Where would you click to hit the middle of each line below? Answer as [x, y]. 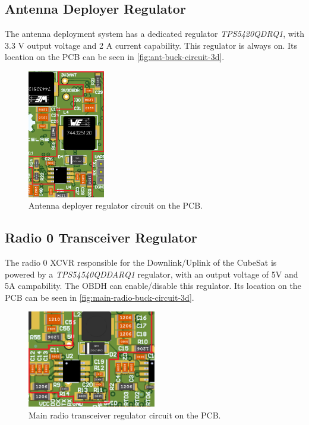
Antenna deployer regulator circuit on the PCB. [116, 205]
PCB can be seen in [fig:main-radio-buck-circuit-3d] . [100, 297]
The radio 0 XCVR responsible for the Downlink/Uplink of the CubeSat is [141, 262]
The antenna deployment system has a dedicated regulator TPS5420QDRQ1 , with [154, 34]
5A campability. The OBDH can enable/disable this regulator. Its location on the [153, 286]
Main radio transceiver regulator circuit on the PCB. [125, 415]
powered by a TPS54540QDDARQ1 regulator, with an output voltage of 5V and [152, 274]
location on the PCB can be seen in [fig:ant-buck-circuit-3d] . [115, 57]
